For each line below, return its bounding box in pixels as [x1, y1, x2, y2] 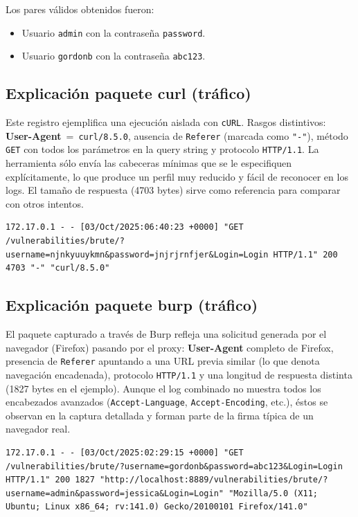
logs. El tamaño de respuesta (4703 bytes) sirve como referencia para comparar [6, 183, 341, 197]
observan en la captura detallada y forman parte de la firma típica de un [6, 408, 314, 422]
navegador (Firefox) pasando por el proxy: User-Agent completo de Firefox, [6, 340, 334, 354]
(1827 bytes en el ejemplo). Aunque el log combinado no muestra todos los [6, 381, 321, 395]
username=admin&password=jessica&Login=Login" [6, 488, 224, 498]
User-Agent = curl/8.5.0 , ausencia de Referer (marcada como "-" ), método [6, 128, 348, 143]
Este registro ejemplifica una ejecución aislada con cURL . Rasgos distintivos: [6, 115, 326, 129]
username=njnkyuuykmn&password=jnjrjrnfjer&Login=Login [6, 249, 269, 260]
